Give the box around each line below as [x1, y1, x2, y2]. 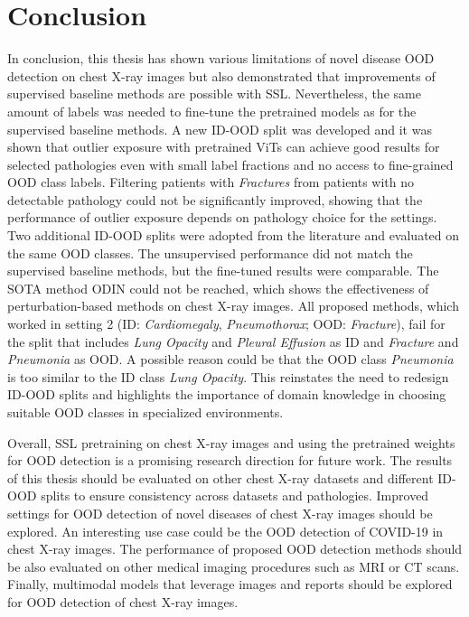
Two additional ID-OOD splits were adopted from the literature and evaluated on [7, 226, 460, 245]
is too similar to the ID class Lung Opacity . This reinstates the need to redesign [7, 367, 449, 386]
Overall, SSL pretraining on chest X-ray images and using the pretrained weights [7, 433, 455, 452]
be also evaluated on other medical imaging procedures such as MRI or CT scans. [7, 556, 460, 575]
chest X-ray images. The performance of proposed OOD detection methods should [7, 539, 463, 558]
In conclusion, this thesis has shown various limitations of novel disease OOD [7, 49, 435, 68]
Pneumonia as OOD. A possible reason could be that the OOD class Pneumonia [7, 350, 454, 369]
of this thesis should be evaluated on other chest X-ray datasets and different [7, 468, 434, 487]
